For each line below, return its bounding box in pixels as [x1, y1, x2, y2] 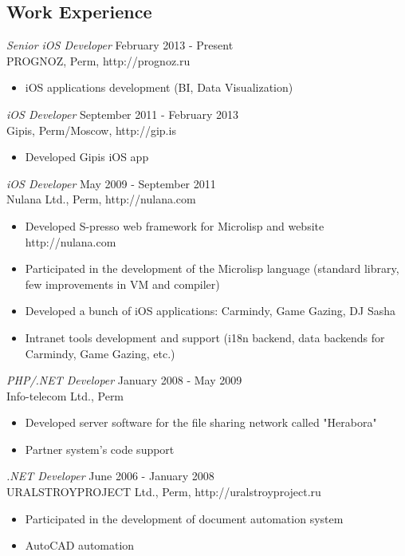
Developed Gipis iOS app [25, 148, 149, 165]
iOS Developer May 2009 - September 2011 [6, 175, 216, 191]
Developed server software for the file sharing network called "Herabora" [25, 414, 377, 431]
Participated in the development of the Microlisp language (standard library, [25, 260, 399, 277]
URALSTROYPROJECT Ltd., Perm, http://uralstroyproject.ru [6, 483, 321, 500]
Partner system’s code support [25, 440, 175, 457]
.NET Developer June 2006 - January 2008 [6, 467, 214, 484]
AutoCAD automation [25, 537, 135, 554]
